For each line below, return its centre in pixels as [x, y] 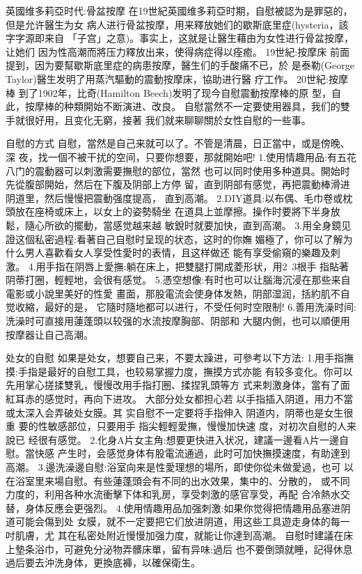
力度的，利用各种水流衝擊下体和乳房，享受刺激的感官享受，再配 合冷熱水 [173, 494]
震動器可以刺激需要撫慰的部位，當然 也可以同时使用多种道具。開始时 [192, 170]
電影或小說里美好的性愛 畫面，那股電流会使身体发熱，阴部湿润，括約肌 [168, 293]
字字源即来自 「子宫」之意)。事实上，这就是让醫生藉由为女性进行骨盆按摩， [180, 38]
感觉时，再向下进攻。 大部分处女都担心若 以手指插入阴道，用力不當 [199, 399]
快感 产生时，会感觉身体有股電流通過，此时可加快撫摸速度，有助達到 [192, 453]
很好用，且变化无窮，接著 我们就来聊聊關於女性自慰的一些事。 [168, 119]
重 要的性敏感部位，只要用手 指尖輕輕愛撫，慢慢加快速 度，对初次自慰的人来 [181, 426]
